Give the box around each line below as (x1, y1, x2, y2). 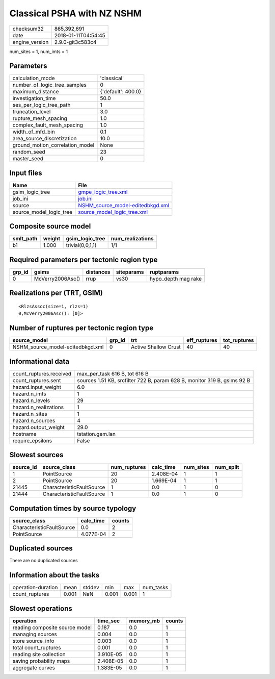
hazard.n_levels (12, 397, 50, 404)
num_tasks (143, 584, 169, 591)
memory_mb (129, 617, 160, 624)
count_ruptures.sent (12, 376, 61, 384)
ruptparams (149, 268, 179, 275)
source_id (12, 464, 37, 471)
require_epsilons (12, 437, 52, 444)
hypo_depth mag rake (149, 275, 202, 282)
